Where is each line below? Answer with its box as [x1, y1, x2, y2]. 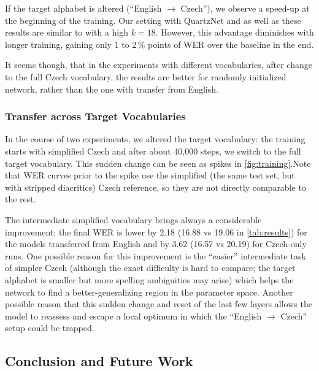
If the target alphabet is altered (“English [5, 2, 162, 14]
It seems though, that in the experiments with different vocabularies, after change [5, 58, 312, 71]
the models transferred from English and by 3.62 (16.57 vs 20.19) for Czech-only [5, 237, 307, 250]
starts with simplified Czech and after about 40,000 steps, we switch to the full [5, 144, 301, 157]
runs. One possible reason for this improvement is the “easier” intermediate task [5, 249, 306, 262]
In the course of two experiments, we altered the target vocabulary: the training [5, 132, 306, 145]
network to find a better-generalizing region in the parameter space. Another [5, 285, 293, 298]
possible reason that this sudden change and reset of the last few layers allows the [5, 297, 312, 310]
